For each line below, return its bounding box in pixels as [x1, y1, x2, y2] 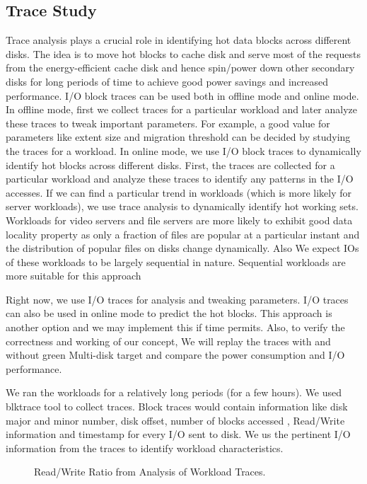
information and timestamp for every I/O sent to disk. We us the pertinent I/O [6, 427, 351, 442]
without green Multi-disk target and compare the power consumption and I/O [6, 347, 345, 362]
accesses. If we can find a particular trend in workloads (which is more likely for [6, 185, 352, 200]
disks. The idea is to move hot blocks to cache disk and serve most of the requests [6, 46, 361, 61]
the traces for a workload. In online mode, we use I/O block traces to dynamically [6, 143, 361, 158]
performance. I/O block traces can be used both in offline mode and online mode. [6, 88, 359, 103]
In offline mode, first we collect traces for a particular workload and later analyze [6, 102, 358, 117]
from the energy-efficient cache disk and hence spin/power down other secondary [6, 60, 355, 75]
